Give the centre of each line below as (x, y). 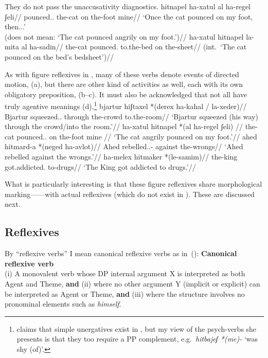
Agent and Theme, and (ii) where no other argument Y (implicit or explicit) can (132, 283)
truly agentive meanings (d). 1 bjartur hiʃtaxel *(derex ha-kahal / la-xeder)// (126, 105)
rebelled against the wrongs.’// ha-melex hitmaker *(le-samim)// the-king (121, 156)
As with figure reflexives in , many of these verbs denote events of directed (122, 74)
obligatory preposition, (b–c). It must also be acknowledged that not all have (126, 94)
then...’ (15, 26)
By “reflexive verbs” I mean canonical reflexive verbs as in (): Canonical (121, 253)
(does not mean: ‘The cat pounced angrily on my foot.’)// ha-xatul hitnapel (124, 36)
